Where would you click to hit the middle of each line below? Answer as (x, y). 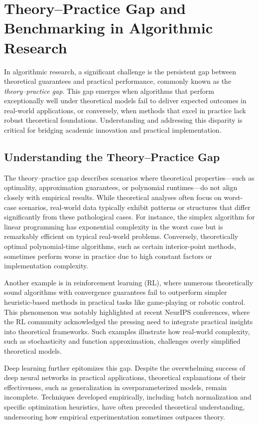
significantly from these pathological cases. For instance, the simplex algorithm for (129, 217)
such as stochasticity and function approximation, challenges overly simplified (122, 341)
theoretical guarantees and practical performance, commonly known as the (118, 81)
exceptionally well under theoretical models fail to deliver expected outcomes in (125, 101)
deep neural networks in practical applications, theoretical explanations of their (125, 377)
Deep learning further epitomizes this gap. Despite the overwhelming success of (125, 367)
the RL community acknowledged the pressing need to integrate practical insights (129, 321)
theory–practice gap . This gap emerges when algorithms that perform (109, 91)
